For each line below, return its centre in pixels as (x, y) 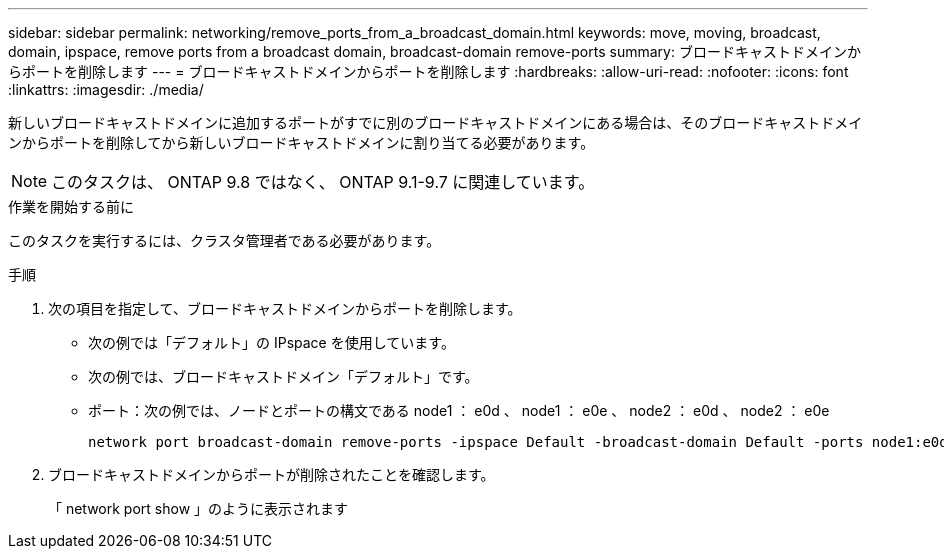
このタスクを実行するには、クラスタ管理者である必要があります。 (224, 240)
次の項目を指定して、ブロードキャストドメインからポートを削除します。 (285, 308)
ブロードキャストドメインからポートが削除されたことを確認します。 (271, 474)
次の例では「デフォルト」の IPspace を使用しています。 (271, 342)
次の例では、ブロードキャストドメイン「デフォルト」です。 (283, 376)
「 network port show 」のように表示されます (198, 508)
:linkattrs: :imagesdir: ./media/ (106, 89)
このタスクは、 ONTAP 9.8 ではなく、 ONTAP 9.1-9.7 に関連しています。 (323, 182)
